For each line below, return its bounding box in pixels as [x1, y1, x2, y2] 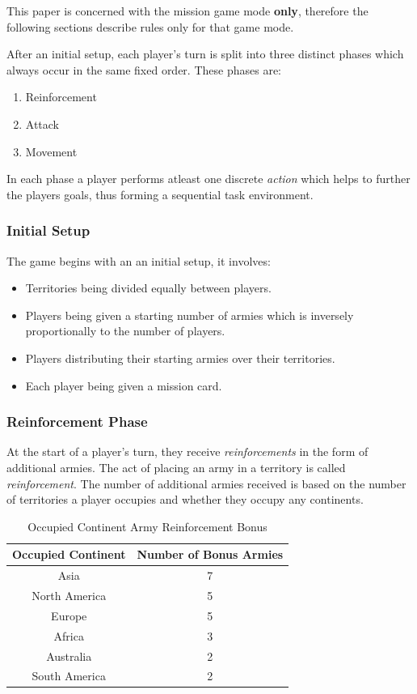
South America [32, 667, 106, 684]
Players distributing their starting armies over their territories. [25, 349, 335, 366]
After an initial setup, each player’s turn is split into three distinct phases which [6, 45, 404, 62]
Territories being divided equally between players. [25, 279, 272, 296]
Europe [51, 607, 87, 624]
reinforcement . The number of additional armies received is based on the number [6, 475, 406, 492]
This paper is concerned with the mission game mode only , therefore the [6, 2, 369, 19]
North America [32, 587, 107, 603]
